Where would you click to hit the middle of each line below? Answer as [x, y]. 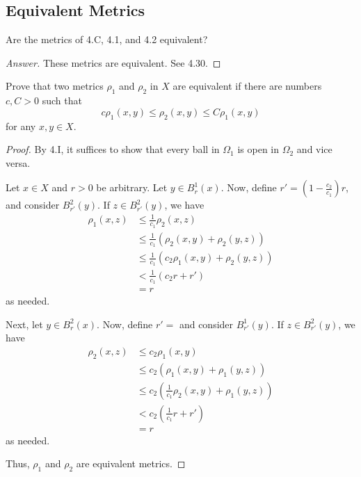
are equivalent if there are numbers [247, 86]
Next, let [24, 324]
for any [21, 126]
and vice [314, 149]
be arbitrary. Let [132, 187]
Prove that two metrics [55, 86]
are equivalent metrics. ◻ [131, 463]
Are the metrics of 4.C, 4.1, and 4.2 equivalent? [107, 39]
